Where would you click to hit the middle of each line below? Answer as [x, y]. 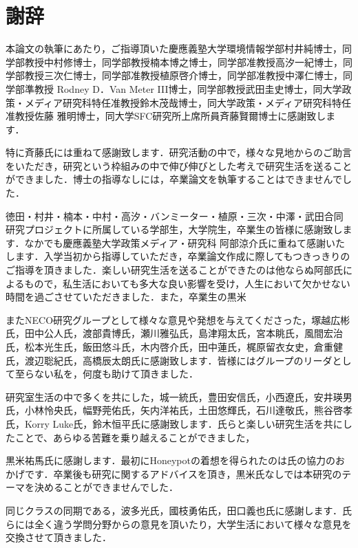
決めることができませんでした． [106, 487]
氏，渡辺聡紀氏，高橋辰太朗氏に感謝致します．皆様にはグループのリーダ [169, 360]
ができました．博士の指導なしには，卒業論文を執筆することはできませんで [174, 179]
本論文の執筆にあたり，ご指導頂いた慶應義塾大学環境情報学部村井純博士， [174, 48]
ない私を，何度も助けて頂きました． [116, 374]
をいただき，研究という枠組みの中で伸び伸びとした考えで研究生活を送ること [179, 165]
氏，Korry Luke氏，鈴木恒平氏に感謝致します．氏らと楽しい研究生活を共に [174, 423]
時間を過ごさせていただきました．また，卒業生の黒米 [126, 297]
